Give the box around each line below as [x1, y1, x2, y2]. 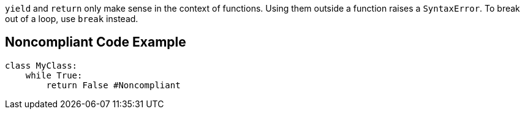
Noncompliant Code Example [5, 34, 186, 50]
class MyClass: [5, 60, 78, 70]
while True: [25, 70, 83, 80]
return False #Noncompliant [46, 80, 181, 90]
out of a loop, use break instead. [5, 13, 138, 24]
